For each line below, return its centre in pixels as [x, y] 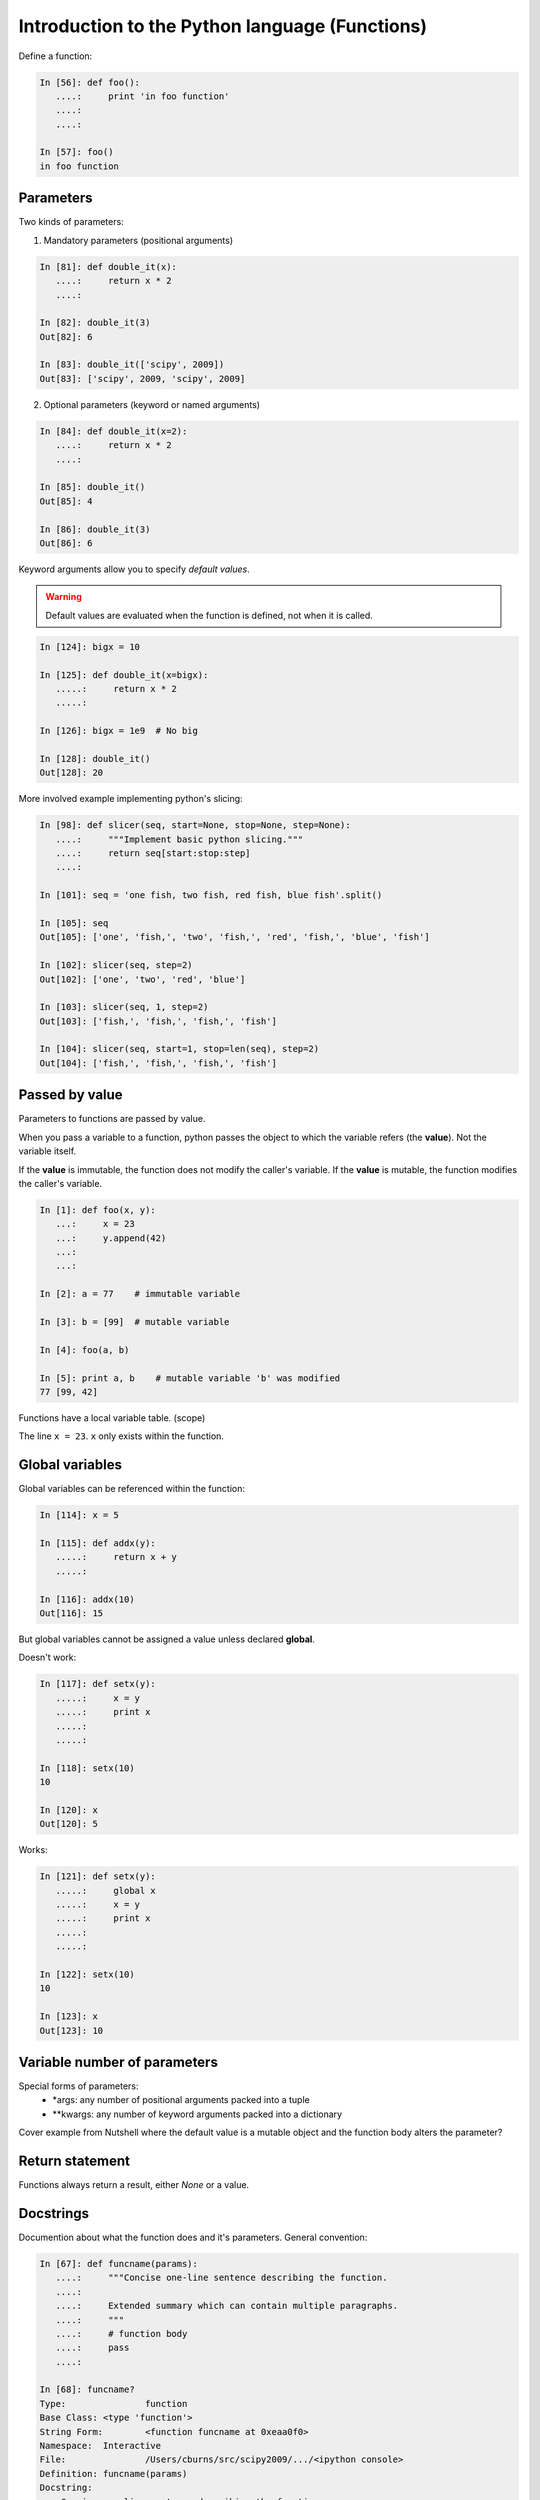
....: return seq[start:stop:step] [153, 853]
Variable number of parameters [118, 2061]
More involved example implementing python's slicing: [131, 799]
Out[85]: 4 [66, 501]
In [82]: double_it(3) [95, 323]
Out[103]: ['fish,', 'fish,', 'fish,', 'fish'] [158, 1021]
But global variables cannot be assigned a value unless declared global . [166, 1639]
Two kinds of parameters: [71, 222]
